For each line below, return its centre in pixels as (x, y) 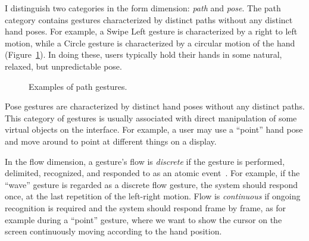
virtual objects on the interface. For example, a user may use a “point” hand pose (154, 129)
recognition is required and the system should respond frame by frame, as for (146, 207)
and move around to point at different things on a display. (111, 141)
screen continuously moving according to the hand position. (113, 231)
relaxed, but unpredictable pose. (63, 66)
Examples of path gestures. (78, 86)
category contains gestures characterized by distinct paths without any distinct (149, 19)
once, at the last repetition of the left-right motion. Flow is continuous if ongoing (153, 196)
